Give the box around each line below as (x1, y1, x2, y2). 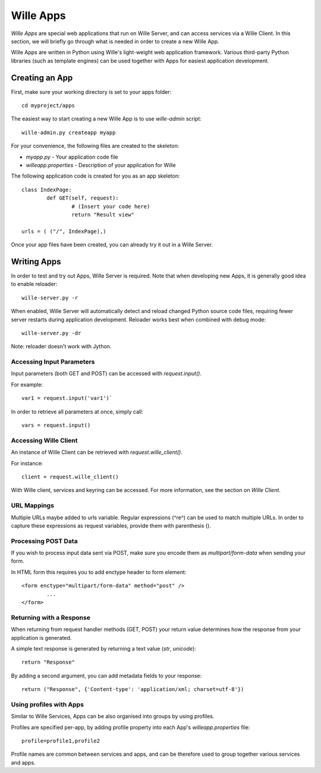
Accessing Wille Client (11, 436, 78, 444)
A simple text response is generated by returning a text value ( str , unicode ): (11, 645, 196, 652)
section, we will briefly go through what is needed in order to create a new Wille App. (11, 37, 219, 45)
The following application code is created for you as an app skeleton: (11, 172, 180, 179)
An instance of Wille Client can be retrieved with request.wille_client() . (11, 449, 182, 456)
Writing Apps (11, 256, 62, 267)
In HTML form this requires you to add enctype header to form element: (11, 568, 187, 576)
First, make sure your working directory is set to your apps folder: (11, 88, 172, 95)
